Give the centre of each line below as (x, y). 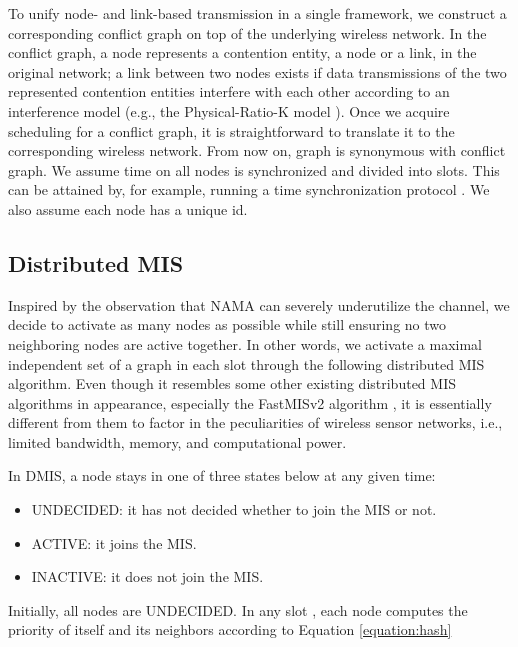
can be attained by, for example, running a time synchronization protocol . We (249, 189)
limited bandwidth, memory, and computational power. (177, 441)
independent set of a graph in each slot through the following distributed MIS (246, 363)
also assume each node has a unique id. (128, 208)
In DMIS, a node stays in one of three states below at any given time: (222, 475)
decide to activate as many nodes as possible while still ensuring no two (227, 324)
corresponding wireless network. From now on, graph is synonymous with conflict (257, 150)
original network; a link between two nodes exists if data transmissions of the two (257, 71)
